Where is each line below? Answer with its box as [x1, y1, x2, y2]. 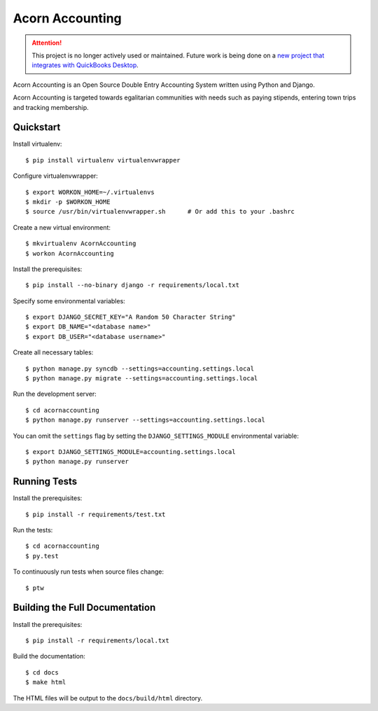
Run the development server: [13, 389, 97, 399]
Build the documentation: [13, 652, 85, 661]
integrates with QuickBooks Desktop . [31, 61, 139, 69]
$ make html [25, 678, 66, 686]
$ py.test [25, 552, 59, 560]
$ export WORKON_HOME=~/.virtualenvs [25, 188, 155, 196]
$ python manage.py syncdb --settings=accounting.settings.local [25, 364, 255, 373]
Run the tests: [13, 526, 53, 534]
